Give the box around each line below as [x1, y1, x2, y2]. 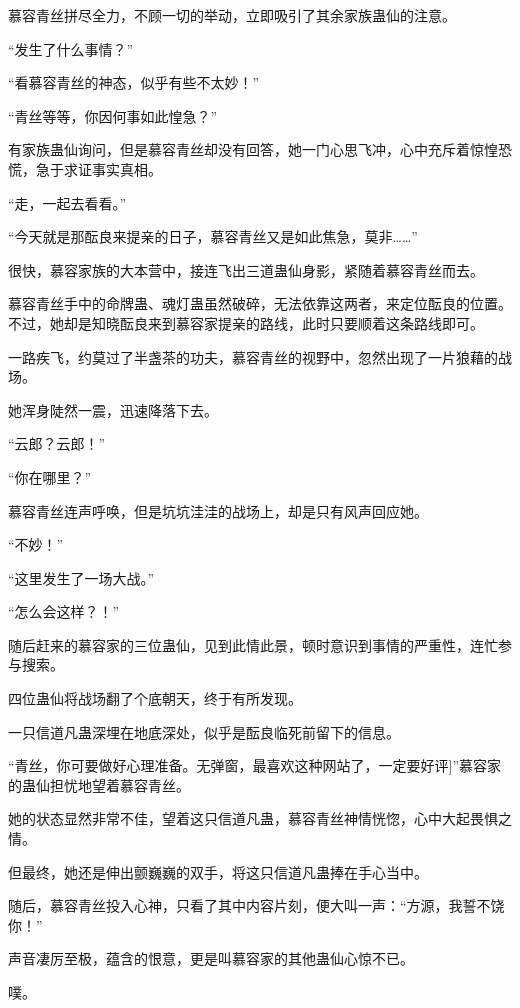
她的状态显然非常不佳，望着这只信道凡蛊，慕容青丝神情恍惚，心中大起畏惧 [8, 808, 498, 829]
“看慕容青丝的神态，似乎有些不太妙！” [8, 72, 260, 93]
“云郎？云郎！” [8, 433, 106, 454]
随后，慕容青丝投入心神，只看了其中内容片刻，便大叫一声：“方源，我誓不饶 [8, 895, 505, 916]
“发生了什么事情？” [8, 38, 134, 59]
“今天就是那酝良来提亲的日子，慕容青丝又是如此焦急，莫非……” [8, 226, 418, 247]
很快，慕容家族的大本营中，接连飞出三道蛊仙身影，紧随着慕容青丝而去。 [8, 259, 484, 280]
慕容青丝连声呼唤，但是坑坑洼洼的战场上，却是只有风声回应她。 [8, 500, 428, 521]
